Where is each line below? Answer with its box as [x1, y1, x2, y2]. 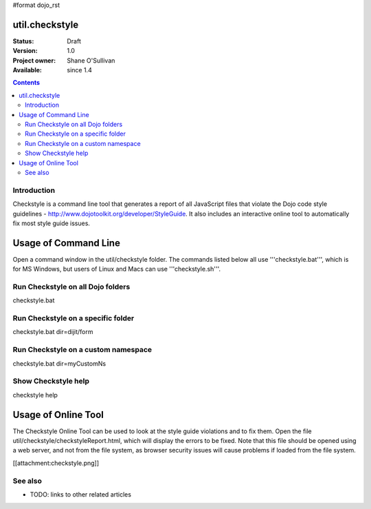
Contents [12, 79, 41, 87]
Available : [12, 66, 43, 74]
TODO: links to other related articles [30, 490, 132, 499]
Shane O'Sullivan [67, 56, 115, 65]
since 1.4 [67, 66, 92, 74]
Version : [12, 47, 38, 55]
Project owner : [12, 56, 56, 65]
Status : [12, 37, 34, 45]
